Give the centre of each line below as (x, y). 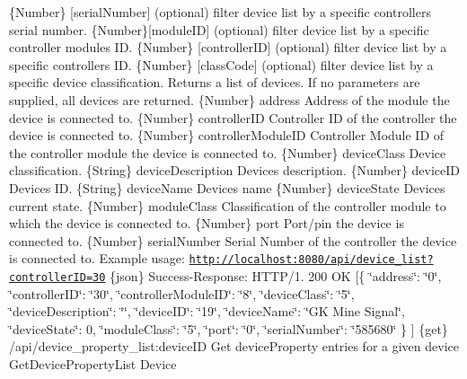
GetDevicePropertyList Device (93, 364)
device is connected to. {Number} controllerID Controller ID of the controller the (233, 117)
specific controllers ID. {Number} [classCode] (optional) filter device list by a (221, 64)
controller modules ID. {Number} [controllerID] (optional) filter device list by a (228, 47)
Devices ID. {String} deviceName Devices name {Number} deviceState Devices (227, 187)
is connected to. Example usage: (97, 258)
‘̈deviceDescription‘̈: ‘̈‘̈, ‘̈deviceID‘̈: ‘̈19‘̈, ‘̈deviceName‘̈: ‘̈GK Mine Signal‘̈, (207, 311)
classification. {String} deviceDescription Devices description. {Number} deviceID (235, 170)
